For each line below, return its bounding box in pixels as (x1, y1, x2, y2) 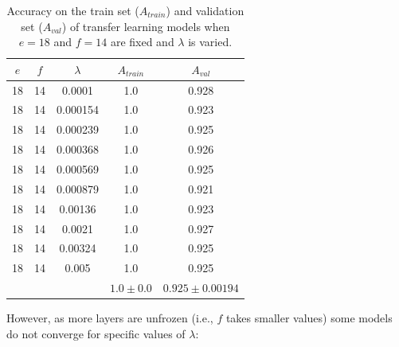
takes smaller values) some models (225, 310, 393, 326)
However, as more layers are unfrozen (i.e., (6, 310, 213, 326)
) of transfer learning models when (61, 18, 230, 34)
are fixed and (110, 33, 174, 50)
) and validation (166, 2, 244, 18)
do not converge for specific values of (6, 325, 186, 341)
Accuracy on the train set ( (6, 2, 139, 18)
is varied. (188, 33, 233, 50)
